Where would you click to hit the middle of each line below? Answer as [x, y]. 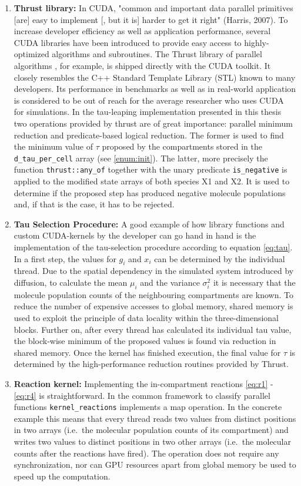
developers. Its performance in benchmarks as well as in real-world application [155, 89]
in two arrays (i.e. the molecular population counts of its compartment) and [151, 430]
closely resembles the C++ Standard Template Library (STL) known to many [155, 77]
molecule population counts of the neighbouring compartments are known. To [153, 294]
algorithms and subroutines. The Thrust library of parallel [157, 54]
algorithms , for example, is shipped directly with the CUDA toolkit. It [142, 65]
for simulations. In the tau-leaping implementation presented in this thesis [148, 112]
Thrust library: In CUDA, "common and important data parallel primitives [153, 8]
